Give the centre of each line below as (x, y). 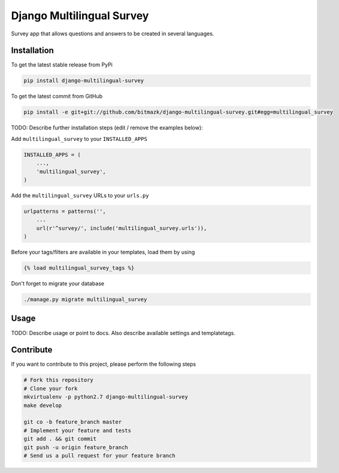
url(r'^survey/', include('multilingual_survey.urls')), (122, 228)
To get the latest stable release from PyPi (62, 65)
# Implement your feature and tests (78, 430)
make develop (43, 405)
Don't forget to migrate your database (58, 284)
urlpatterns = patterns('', (65, 211)
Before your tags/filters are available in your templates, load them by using (103, 252)
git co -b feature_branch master (73, 422)
